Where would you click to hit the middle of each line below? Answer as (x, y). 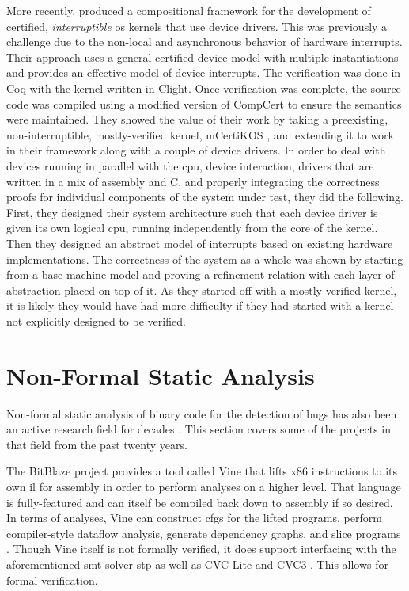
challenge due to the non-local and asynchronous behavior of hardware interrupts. (204, 42)
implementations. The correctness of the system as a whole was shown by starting (205, 259)
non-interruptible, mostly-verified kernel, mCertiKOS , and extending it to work (200, 134)
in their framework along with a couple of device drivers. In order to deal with (196, 150)
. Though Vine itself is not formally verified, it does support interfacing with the (201, 549)
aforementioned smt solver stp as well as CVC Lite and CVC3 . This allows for (198, 564)
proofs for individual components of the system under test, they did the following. (205, 197)
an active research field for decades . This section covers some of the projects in (199, 429)
